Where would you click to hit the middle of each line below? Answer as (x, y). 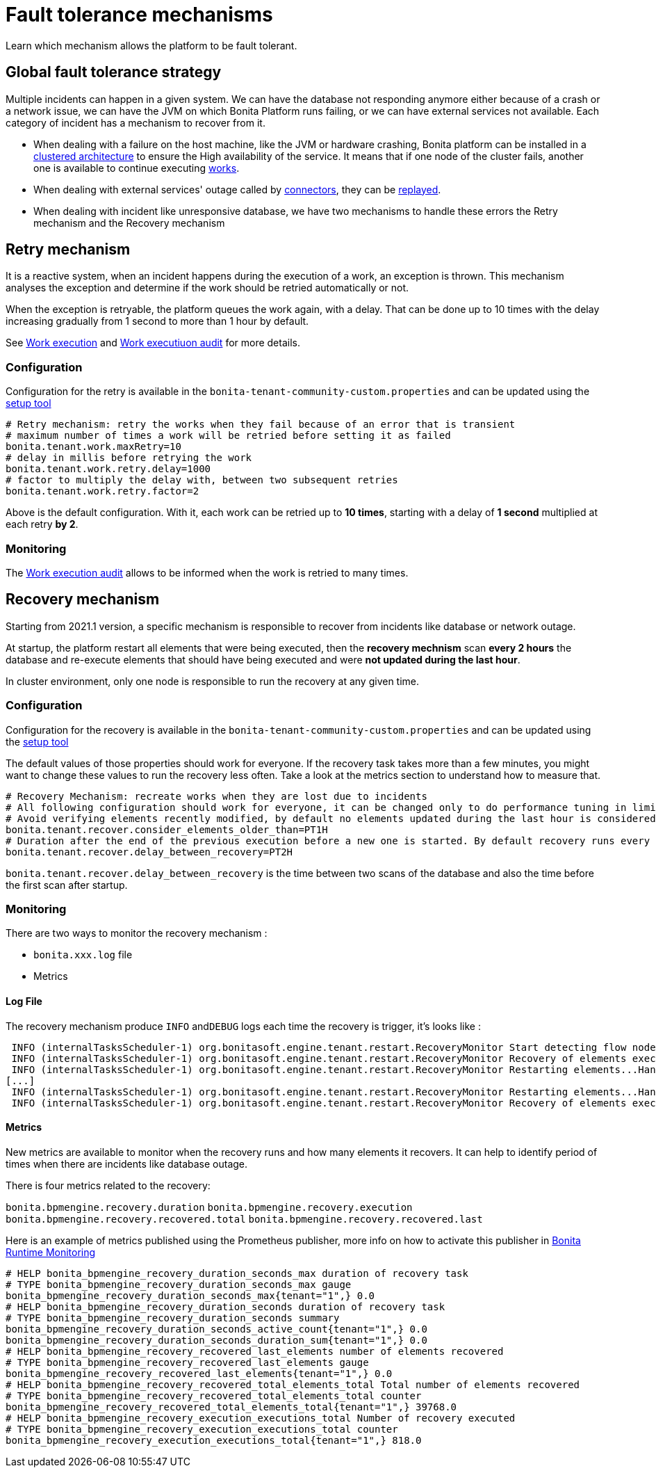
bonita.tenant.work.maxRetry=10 (93, 447)
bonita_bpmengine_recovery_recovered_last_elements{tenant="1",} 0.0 (199, 1373)
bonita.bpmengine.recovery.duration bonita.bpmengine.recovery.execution (209, 1207)
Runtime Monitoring (51, 1252)
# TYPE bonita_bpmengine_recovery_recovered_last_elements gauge (187, 1362)
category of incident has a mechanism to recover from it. (136, 122)
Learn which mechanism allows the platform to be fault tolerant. (151, 45)
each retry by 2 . (42, 524)
